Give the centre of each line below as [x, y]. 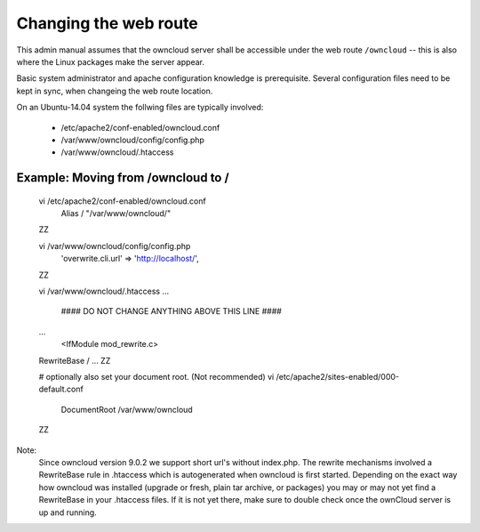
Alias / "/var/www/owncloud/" [116, 214]
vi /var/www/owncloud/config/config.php [115, 246]
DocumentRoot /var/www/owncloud [127, 409]
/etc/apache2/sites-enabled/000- [338, 376]
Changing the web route [108, 23]
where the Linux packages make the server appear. [110, 61]
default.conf [61, 389]
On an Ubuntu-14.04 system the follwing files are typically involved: [140, 108]
